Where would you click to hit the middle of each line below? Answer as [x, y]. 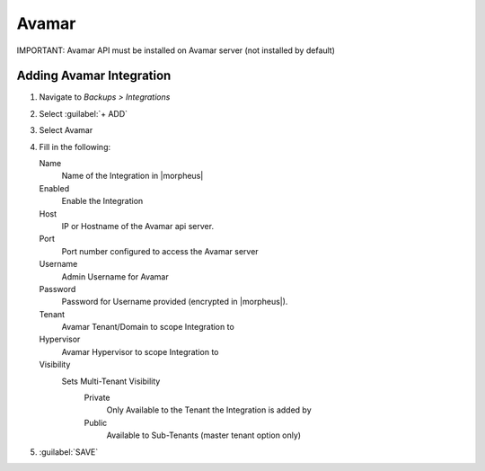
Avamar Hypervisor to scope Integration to [140, 351]
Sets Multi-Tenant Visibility [111, 381]
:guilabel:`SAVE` [69, 452]
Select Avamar [66, 130]
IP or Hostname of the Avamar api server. [138, 226]
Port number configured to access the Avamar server [160, 251]
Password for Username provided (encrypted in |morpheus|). [175, 302]
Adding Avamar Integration [94, 76]
